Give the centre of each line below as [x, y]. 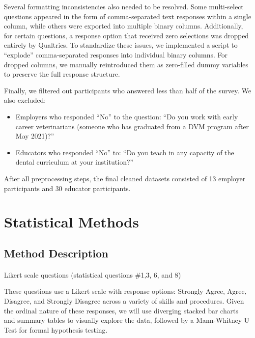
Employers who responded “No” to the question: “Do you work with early [127, 116]
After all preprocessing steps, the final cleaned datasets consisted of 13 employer [125, 178]
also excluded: [25, 100]
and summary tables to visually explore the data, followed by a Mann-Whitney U [127, 320]
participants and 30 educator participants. [67, 188]
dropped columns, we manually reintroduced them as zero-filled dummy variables [126, 64]
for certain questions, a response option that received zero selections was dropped [127, 35]
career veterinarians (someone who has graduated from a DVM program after [132, 126]
